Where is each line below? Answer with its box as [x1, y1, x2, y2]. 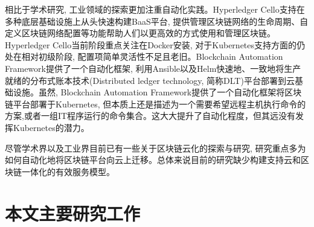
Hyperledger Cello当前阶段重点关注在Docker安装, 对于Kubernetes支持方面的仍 [5, 38, 306, 51]
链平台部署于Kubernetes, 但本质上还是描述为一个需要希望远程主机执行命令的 [5, 97, 306, 110]
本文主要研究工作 [5, 200, 141, 225]
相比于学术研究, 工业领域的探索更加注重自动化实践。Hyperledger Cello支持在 [5, 3, 305, 15]
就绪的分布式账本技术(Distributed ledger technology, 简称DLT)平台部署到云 [5, 74, 295, 86]
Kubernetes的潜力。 [13, 121, 89, 133]
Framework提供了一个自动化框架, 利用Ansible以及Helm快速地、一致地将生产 [5, 62, 301, 74]
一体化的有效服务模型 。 [21, 165, 115, 177]
